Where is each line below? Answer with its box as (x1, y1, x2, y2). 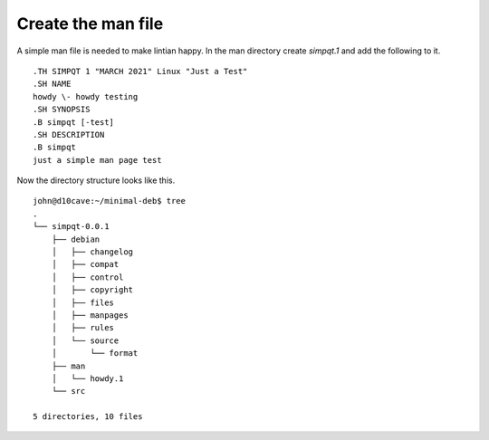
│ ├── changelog (51, 247, 134, 257)
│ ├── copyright (51, 285, 134, 295)
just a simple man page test (33, 155, 162, 165)
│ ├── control (51, 272, 124, 282)
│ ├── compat (51, 259, 120, 270)
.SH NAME (33, 79, 72, 90)
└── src (51, 386, 86, 397)
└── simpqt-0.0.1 (33, 222, 110, 232)
